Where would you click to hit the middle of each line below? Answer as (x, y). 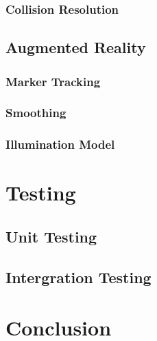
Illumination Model (60, 144)
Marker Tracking (53, 81)
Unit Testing (51, 236)
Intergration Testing (78, 277)
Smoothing (36, 113)
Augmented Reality (76, 47)
